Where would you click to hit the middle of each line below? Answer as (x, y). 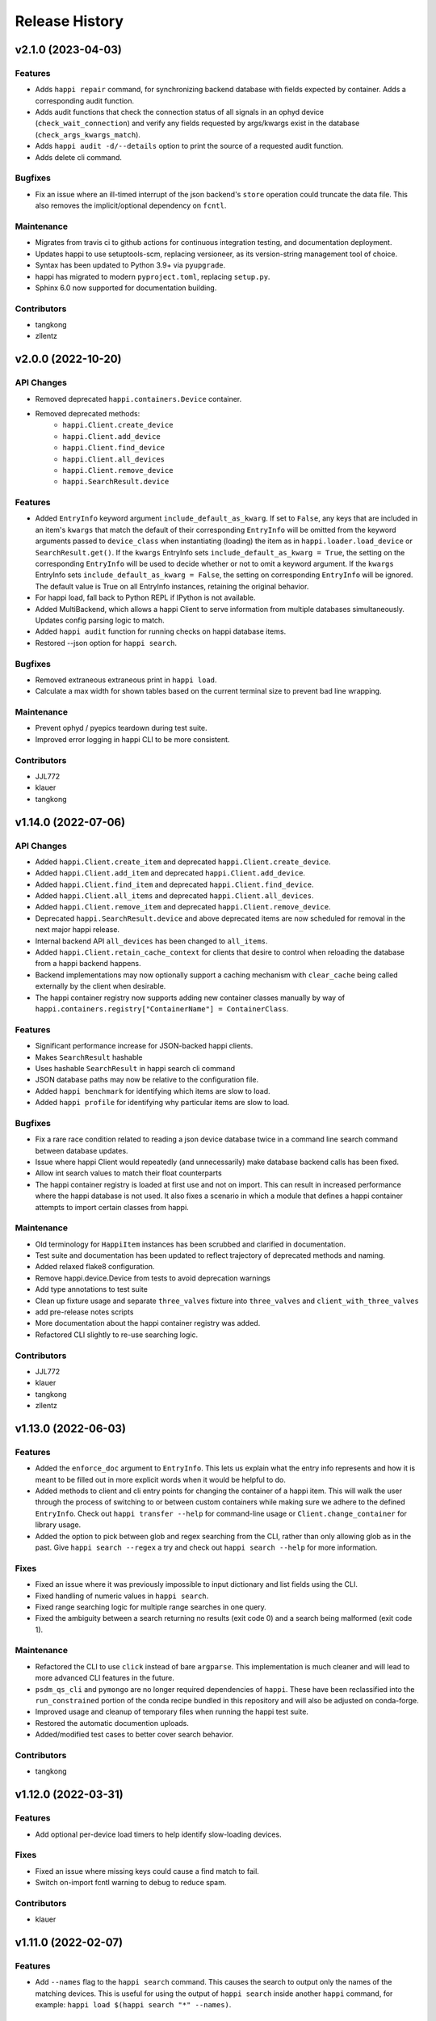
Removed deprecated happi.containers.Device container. (138, 399)
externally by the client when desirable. (101, 986)
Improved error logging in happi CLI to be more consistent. (132, 739)
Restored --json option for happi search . (106, 643)
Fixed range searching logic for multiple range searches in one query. (151, 1607)
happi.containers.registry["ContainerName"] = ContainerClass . (162, 1008)
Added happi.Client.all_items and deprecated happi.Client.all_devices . (174, 896)
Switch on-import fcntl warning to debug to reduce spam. (131, 1883)
